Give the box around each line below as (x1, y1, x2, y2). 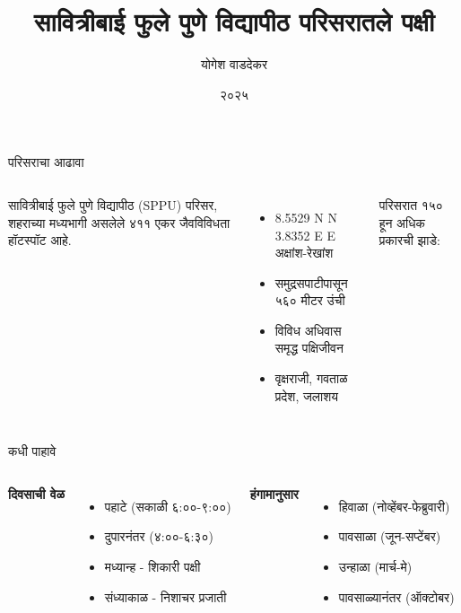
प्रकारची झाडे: (378, 231, 440, 250)
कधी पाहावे (8, 442, 57, 460)
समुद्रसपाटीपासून (274, 273, 348, 292)
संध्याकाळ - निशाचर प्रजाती (104, 587, 227, 606)
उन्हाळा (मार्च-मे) (338, 557, 413, 576)
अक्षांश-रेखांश (274, 243, 334, 262)
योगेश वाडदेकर (200, 55, 268, 74)
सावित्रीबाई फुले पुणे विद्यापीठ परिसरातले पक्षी (33, 3, 435, 39)
